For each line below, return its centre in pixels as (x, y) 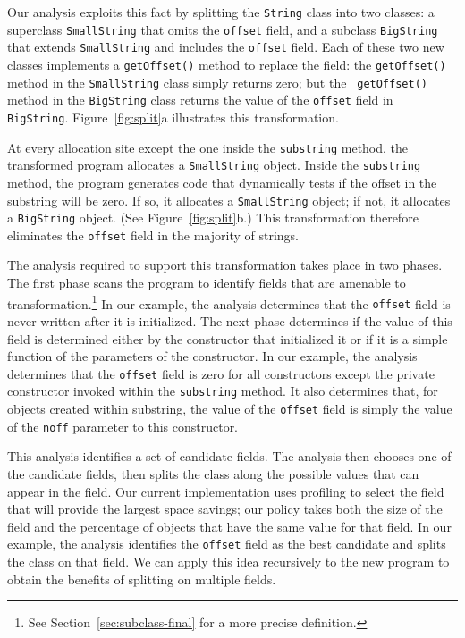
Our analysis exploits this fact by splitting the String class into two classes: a (221, 12)
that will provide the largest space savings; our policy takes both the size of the (225, 509)
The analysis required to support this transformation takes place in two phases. (225, 265)
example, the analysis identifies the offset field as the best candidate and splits (227, 544)
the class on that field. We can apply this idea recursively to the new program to (228, 561)
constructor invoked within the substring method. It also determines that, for (223, 391)
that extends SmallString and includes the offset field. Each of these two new (226, 47)
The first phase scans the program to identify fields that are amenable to (207, 283)
